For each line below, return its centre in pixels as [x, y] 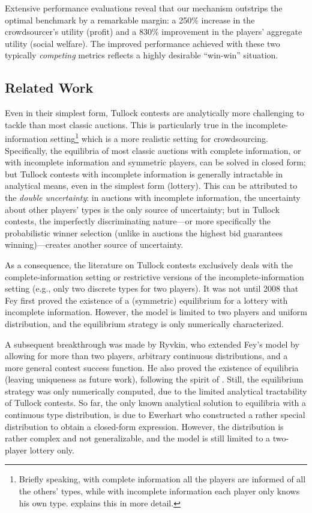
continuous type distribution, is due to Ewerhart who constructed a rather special [155, 415]
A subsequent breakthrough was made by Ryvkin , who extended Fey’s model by [152, 344]
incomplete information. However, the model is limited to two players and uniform [156, 312]
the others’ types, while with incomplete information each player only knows [159, 491]
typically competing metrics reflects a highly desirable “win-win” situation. [142, 55]
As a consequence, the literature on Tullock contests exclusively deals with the [149, 264]
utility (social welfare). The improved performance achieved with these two [142, 43]
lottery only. [52, 450]
